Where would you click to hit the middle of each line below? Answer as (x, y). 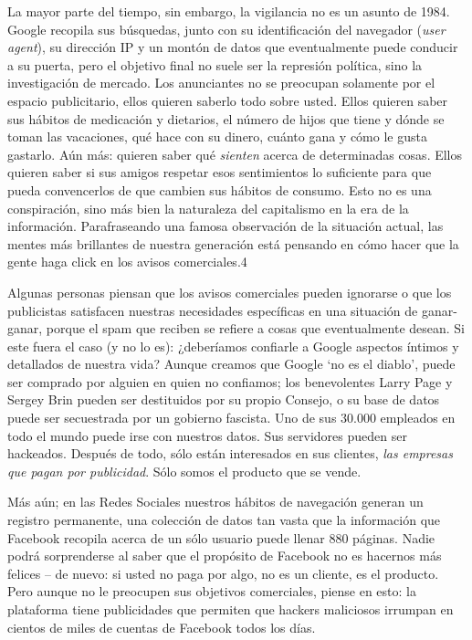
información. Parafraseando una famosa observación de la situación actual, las (226, 226)
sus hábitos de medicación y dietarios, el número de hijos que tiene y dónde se (226, 118)
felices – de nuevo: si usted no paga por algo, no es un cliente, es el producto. (223, 573)
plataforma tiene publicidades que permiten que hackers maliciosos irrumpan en (231, 609)
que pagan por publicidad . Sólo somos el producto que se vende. (184, 471)
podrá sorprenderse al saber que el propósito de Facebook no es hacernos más (225, 556)
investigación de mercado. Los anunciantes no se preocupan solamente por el (221, 83)
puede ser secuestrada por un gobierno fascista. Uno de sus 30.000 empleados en (231, 418)
